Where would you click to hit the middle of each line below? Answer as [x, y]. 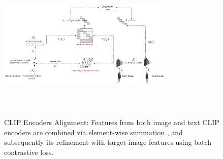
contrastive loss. [29, 152]
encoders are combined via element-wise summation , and [93, 132]
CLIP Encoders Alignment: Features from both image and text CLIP [112, 122]
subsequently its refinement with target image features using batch [108, 142]
